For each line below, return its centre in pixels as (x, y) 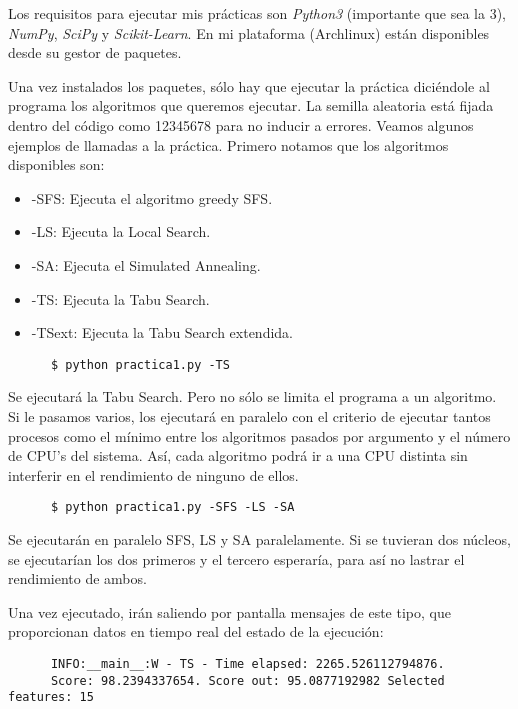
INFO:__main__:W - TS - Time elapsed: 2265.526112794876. (247, 663)
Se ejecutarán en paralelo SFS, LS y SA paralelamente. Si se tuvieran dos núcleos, (259, 539)
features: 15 (51, 697)
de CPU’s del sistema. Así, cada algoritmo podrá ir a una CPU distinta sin (238, 455)
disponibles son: (56, 164)
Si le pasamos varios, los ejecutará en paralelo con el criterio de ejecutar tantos (249, 415)
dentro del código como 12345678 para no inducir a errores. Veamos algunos (241, 124)
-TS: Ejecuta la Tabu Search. (120, 298)
